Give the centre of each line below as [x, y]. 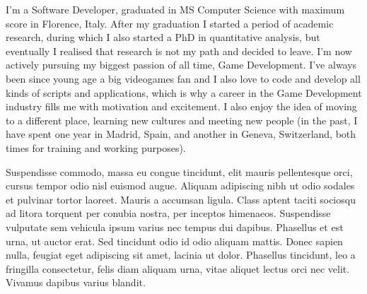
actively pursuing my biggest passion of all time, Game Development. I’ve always [181, 65]
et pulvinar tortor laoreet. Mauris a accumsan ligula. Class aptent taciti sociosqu [181, 199]
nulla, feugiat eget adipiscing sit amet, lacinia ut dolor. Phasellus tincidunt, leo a [181, 255]
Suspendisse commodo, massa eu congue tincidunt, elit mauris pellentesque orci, [179, 171]
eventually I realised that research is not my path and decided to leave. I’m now [179, 51]
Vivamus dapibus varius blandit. [76, 282]
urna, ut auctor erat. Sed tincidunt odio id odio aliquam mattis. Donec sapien [174, 241]
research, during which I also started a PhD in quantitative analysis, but [163, 37]
